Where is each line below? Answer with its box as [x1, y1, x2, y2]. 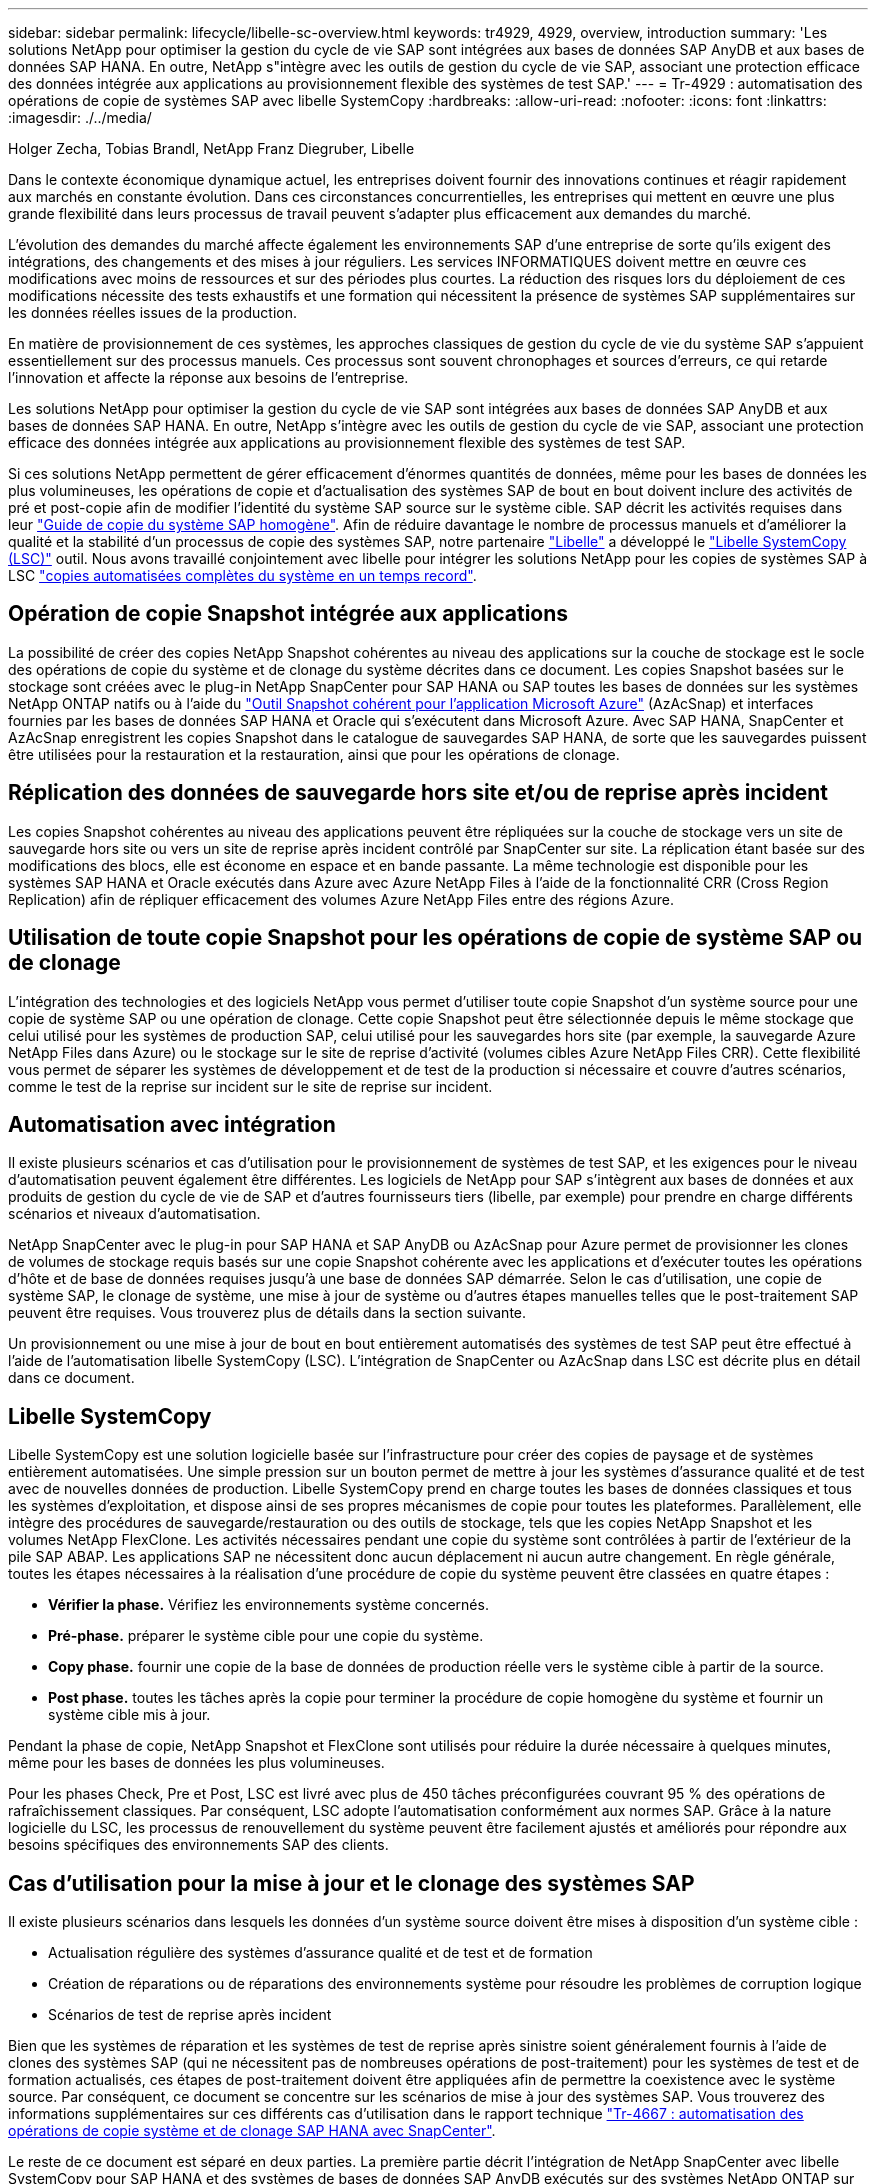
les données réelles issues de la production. [8, 304, 297, 321]
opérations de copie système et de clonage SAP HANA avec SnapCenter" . [8, 2122, 496, 2140]
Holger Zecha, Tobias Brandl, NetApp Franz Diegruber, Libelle [8, 140, 415, 157]
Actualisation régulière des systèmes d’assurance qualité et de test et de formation [48, 1944, 593, 1962]
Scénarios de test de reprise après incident [48, 2006, 332, 2024]
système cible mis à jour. [48, 1706, 211, 1724]
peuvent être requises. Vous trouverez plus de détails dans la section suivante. [8, 1304, 527, 1322]
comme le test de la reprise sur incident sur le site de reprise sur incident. [8, 1077, 493, 1095]
